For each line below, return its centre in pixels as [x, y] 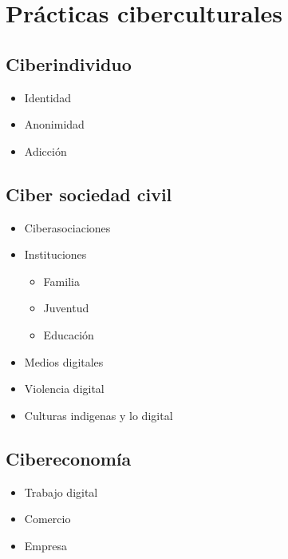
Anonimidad [54, 124]
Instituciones [55, 254]
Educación [69, 334]
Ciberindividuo [69, 63]
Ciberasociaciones [67, 227]
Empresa [45, 545]
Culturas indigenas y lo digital [99, 415]
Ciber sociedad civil [89, 194]
